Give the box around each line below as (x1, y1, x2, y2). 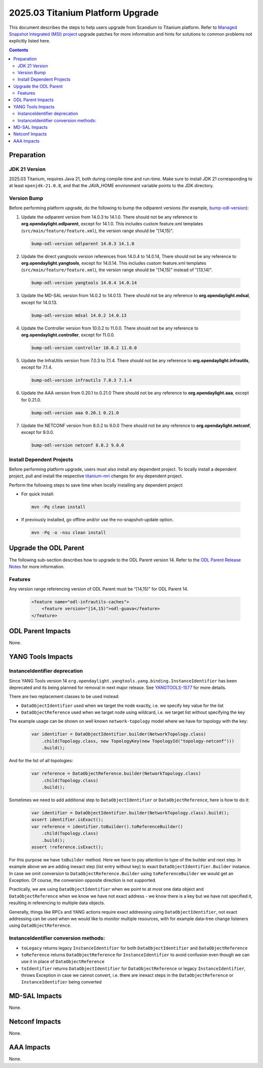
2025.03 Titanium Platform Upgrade (9, 7, 159, 18)
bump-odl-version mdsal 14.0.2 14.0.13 (31, 313, 127, 318)
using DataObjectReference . (9, 922, 72, 928)
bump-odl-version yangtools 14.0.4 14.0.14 (31, 280, 137, 286)
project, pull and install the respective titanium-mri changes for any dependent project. (9, 473, 183, 479)
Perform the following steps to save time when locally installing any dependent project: (9, 482, 184, 488)
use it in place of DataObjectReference (21, 959, 105, 964)
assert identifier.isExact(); (31, 817, 104, 823)
